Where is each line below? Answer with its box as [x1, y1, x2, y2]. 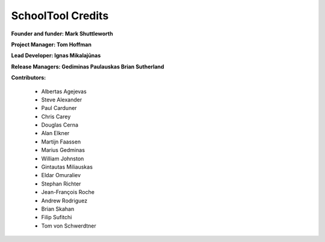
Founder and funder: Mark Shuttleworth [11, 30, 114, 37]
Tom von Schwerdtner [41, 222, 96, 229]
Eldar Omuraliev [41, 172, 81, 179]
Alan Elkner [41, 130, 70, 137]
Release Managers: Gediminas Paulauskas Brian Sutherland [11, 63, 165, 70]
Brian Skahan [41, 205, 75, 213]
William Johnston [41, 155, 84, 162]
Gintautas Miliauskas [41, 163, 93, 171]
